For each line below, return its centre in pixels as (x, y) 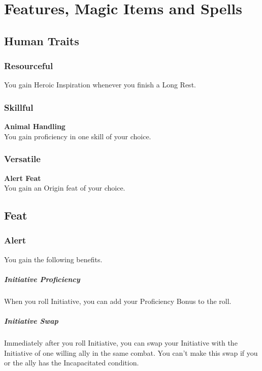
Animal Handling (35, 126)
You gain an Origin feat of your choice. (65, 188)
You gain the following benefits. (53, 259)
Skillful (19, 107)
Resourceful (29, 66)
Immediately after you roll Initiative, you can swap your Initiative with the (121, 343)
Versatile (22, 159)
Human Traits (42, 40)
